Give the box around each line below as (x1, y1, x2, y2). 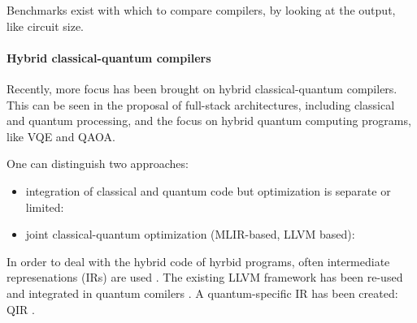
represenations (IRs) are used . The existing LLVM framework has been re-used (7, 269, 403, 286)
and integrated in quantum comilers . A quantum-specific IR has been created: (7, 284, 398, 301)
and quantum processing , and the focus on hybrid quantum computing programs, (7, 112, 411, 129)
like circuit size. (7, 17, 84, 34)
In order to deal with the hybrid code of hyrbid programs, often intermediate (7, 252, 390, 269)
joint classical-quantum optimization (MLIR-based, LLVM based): (25, 226, 355, 243)
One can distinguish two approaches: (7, 155, 189, 172)
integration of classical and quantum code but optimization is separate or (25, 182, 391, 199)
